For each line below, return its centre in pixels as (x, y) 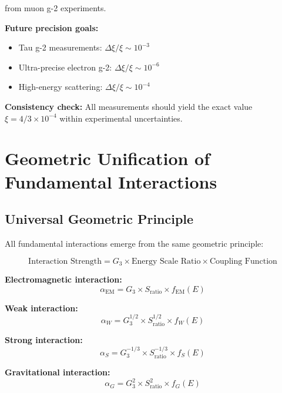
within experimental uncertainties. (121, 118)
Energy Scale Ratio (166, 261)
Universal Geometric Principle (99, 219)
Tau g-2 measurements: (60, 47)
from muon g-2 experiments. (56, 8)
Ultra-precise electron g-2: (65, 67)
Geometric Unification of (108, 158)
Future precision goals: (52, 27)
